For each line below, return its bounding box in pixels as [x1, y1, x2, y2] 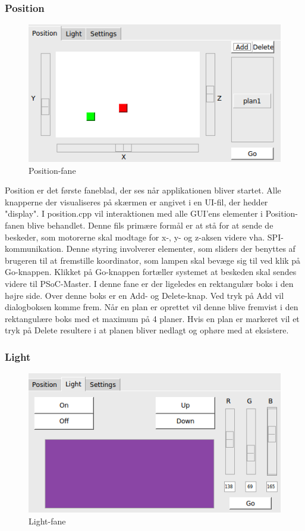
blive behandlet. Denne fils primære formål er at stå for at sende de [27, 218, 273, 231]
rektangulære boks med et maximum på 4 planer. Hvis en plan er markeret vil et [5, 312, 300, 324]
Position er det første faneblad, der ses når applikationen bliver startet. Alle [5, 184, 281, 196]
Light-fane [29, 514, 66, 527]
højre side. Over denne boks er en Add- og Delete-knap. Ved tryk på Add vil [5, 289, 284, 301]
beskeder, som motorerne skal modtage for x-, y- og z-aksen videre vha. [5, 230, 265, 243]
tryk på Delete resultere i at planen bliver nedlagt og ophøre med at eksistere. [5, 324, 289, 336]
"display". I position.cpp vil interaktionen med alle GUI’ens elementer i [5, 207, 263, 220]
